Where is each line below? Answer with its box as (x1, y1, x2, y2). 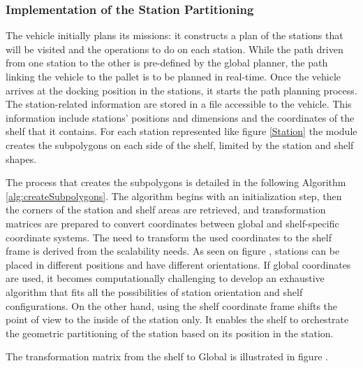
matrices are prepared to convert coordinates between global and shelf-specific (6, 215, 339, 230)
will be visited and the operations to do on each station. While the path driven (6, 41, 343, 56)
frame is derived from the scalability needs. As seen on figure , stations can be (6, 243, 340, 258)
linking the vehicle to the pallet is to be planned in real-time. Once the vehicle (6, 69, 341, 83)
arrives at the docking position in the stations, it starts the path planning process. (6, 83, 357, 97)
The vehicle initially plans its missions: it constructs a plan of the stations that (6, 28, 343, 43)
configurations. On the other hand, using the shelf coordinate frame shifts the (6, 298, 338, 313)
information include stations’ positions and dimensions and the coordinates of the (6, 110, 355, 125)
